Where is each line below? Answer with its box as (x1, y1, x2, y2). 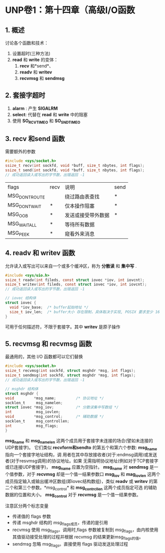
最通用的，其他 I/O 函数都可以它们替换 (5, 353, 83, 360)
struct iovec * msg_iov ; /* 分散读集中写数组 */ (5, 405, 119, 410)
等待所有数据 (65, 221, 95, 228)
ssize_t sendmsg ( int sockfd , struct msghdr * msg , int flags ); (5, 373, 136, 378)
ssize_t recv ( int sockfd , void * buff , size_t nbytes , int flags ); (5, 163, 145, 168)
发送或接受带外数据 (65, 211, 110, 218)
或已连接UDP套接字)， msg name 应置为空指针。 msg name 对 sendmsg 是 (5, 464, 154, 472)
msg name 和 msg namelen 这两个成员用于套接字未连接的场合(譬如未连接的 (5, 437, 153, 445)
